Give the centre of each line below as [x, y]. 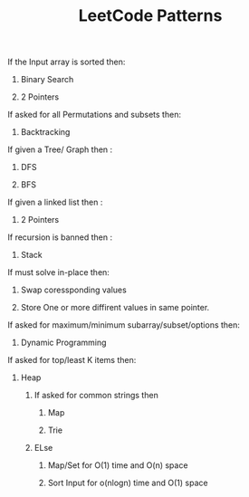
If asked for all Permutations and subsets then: [95, 115]
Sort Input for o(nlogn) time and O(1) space [128, 483]
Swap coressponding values [73, 290]
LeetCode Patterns [150, 16]
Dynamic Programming [63, 343]
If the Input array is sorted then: [67, 62]
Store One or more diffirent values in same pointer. [115, 308]
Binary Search [47, 80]
